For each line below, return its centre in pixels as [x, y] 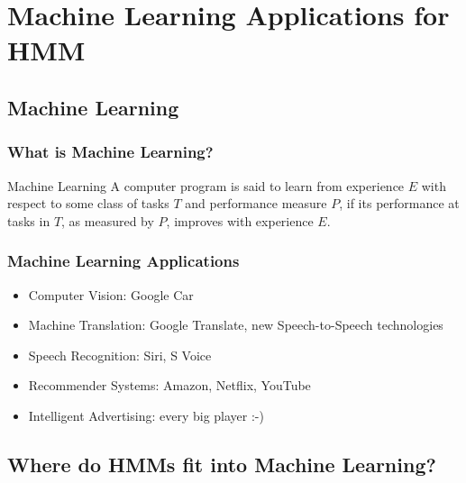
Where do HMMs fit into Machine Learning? [222, 464]
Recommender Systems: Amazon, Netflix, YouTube [169, 385]
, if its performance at [399, 203]
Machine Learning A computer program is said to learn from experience [206, 185]
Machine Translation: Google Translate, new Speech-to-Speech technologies [236, 325]
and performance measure [256, 203]
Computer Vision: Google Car [111, 294]
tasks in [29, 220]
